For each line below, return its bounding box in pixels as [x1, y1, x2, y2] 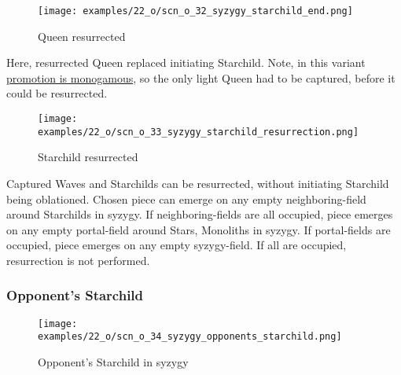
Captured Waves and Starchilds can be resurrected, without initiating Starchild [6, 175, 389, 191]
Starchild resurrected [38, 149, 138, 165]
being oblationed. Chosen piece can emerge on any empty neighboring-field [6, 190, 366, 207]
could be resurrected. [6, 85, 108, 101]
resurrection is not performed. [6, 252, 150, 268]
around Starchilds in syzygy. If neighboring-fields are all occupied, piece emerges [6, 206, 393, 222]
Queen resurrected [38, 28, 126, 44]
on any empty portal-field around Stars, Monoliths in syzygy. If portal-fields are [6, 221, 391, 237]
